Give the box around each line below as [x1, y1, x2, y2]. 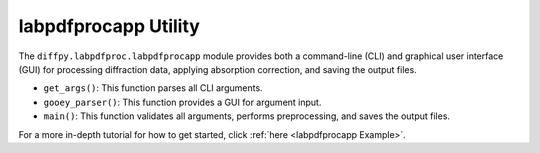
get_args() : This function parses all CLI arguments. [43, 82, 264, 94]
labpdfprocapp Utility [18, 15, 200, 37]
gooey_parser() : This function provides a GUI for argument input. [43, 96, 322, 108]
